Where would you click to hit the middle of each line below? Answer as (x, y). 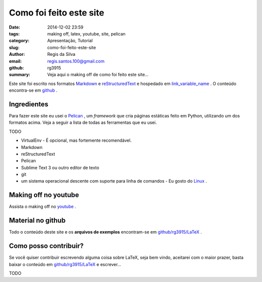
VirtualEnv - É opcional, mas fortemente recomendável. (76, 140)
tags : (14, 33)
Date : (15, 27)
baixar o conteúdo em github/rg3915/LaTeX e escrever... (65, 264)
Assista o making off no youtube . (42, 207)
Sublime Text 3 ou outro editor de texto (60, 167)
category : (19, 41)
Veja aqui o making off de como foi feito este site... (98, 75)
